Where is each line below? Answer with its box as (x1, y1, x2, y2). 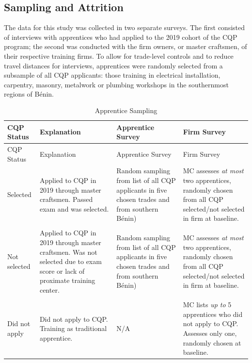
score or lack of (39, 265, 85, 276)
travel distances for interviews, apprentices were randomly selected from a (4, 60, 223, 70)
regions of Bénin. (4, 89, 54, 99)
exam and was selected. (39, 203, 109, 214)
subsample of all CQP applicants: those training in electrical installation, (4, 70, 220, 80)
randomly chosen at (183, 337, 241, 347)
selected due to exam (39, 256, 102, 266)
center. (39, 285, 60, 295)
